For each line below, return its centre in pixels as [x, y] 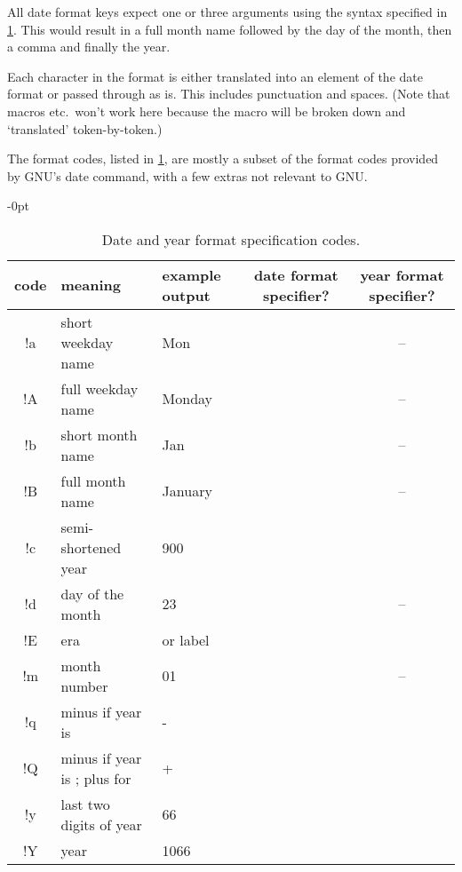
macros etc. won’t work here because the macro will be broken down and [207, 111]
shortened [91, 547]
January [187, 491]
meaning [91, 285]
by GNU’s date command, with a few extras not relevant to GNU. [187, 175]
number [84, 686]
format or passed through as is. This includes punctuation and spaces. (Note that [229, 94]
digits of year [101, 824]
